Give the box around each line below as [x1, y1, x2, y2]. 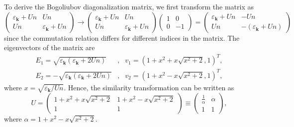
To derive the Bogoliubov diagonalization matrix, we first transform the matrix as [4, 1, 254, 11]
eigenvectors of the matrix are [4, 42, 95, 53]
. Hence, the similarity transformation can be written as [64, 82, 234, 92]
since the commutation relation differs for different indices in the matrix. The [4, 32, 240, 43]
